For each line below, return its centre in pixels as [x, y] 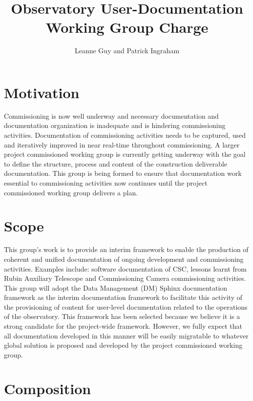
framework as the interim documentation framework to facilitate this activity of [123, 297]
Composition [48, 388]
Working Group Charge [127, 27]
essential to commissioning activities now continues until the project [106, 183]
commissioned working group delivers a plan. [71, 192]
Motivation [42, 92]
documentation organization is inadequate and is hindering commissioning [115, 125]
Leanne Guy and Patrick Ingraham [127, 51]
